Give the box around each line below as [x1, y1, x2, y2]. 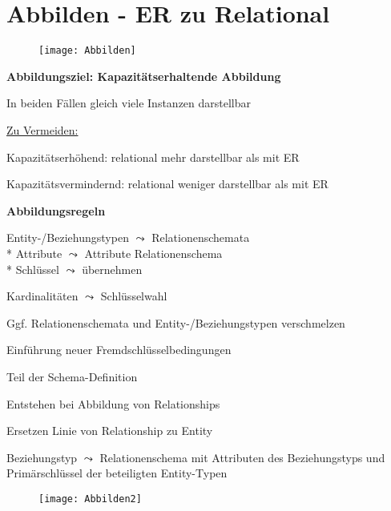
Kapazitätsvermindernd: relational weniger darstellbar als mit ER [6, 175, 329, 192]
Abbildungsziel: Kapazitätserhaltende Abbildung [6, 67, 281, 84]
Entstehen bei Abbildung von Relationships [6, 395, 220, 412]
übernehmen [82, 260, 143, 277]
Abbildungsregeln [6, 202, 106, 219]
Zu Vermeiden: [6, 121, 79, 138]
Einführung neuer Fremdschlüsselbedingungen [6, 341, 232, 358]
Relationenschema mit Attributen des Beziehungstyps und [99, 449, 385, 465]
